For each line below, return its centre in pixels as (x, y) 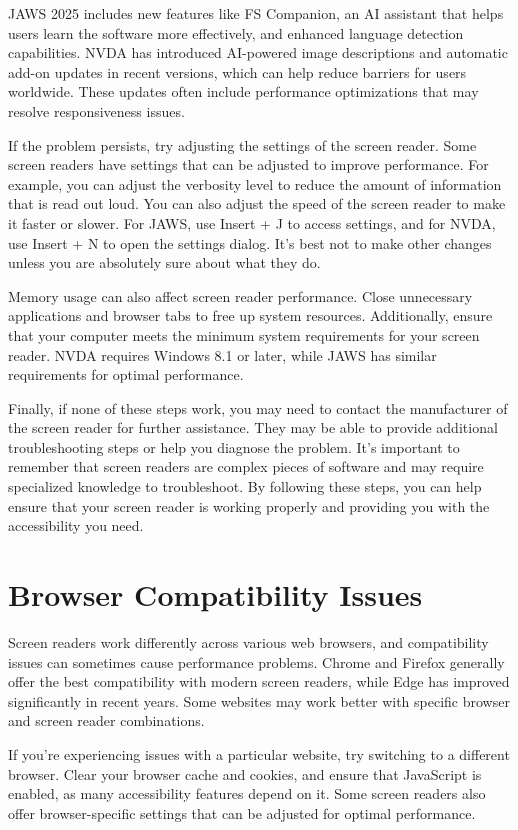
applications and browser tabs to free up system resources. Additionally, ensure (250, 315)
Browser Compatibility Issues (215, 594)
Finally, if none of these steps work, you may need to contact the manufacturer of (258, 407)
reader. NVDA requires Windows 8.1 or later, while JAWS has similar (222, 354)
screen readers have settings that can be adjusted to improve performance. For (248, 164)
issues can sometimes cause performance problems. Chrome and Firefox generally (256, 661)
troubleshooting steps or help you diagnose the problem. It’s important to (234, 446)
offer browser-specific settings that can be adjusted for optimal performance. (242, 812)
